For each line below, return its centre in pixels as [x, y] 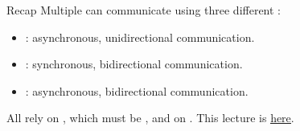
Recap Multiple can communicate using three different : [144, 10]
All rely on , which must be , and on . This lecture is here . [150, 118]
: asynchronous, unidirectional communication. [140, 37]
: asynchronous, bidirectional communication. [137, 90]
